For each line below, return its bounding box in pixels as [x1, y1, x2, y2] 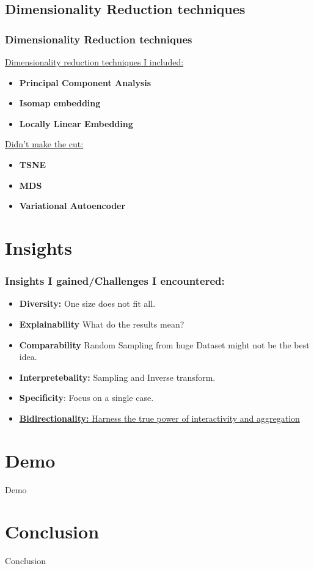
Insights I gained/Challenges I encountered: [5, 273, 225, 288]
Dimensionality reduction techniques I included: [5, 56, 184, 68]
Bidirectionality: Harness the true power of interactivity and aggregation [19, 411, 300, 424]
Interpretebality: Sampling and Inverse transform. [19, 370, 216, 383]
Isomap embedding [19, 97, 101, 109]
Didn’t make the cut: [5, 138, 84, 150]
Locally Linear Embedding [19, 117, 133, 130]
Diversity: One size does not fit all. [19, 297, 156, 310]
